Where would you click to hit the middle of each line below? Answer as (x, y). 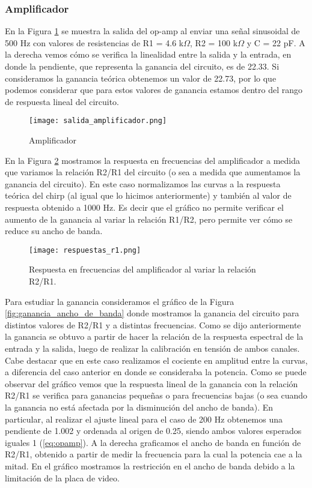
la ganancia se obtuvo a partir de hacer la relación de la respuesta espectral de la (154, 336)
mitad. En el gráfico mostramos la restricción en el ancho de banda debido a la (150, 465)
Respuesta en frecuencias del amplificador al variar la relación (142, 269)
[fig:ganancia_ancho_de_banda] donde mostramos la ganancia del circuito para (152, 313)
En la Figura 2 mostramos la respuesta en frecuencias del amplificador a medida (152, 160)
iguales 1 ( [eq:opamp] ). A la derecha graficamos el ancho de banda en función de (153, 442)
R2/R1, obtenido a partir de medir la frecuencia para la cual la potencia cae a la (154, 454)
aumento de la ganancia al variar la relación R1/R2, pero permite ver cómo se (149, 219)
